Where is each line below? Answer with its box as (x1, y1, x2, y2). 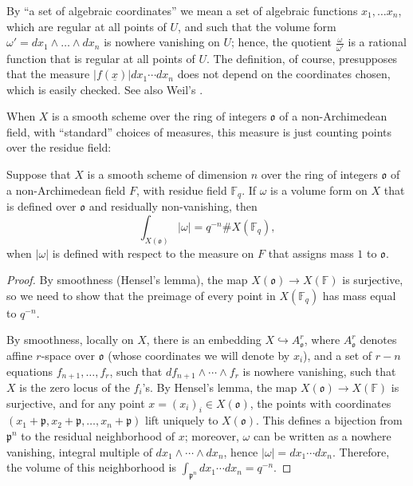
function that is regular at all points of (6, 49, 195, 66)
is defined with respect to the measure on (52, 244, 254, 261)
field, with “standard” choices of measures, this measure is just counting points (6, 123, 392, 140)
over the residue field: (6, 139, 112, 156)
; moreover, (184, 427, 239, 444)
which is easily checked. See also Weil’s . (6, 81, 203, 97)
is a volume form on (270, 181, 368, 198)
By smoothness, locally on (6, 331, 134, 348)
